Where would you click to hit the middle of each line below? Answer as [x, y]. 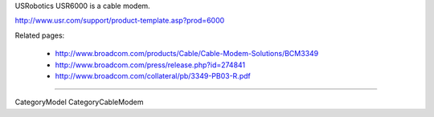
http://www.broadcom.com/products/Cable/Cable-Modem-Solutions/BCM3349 [187, 54]
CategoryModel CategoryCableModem [79, 102]
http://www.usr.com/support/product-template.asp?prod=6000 [120, 21]
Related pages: [40, 35]
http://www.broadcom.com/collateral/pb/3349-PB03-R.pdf [153, 75]
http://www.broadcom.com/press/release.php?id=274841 [150, 65]
